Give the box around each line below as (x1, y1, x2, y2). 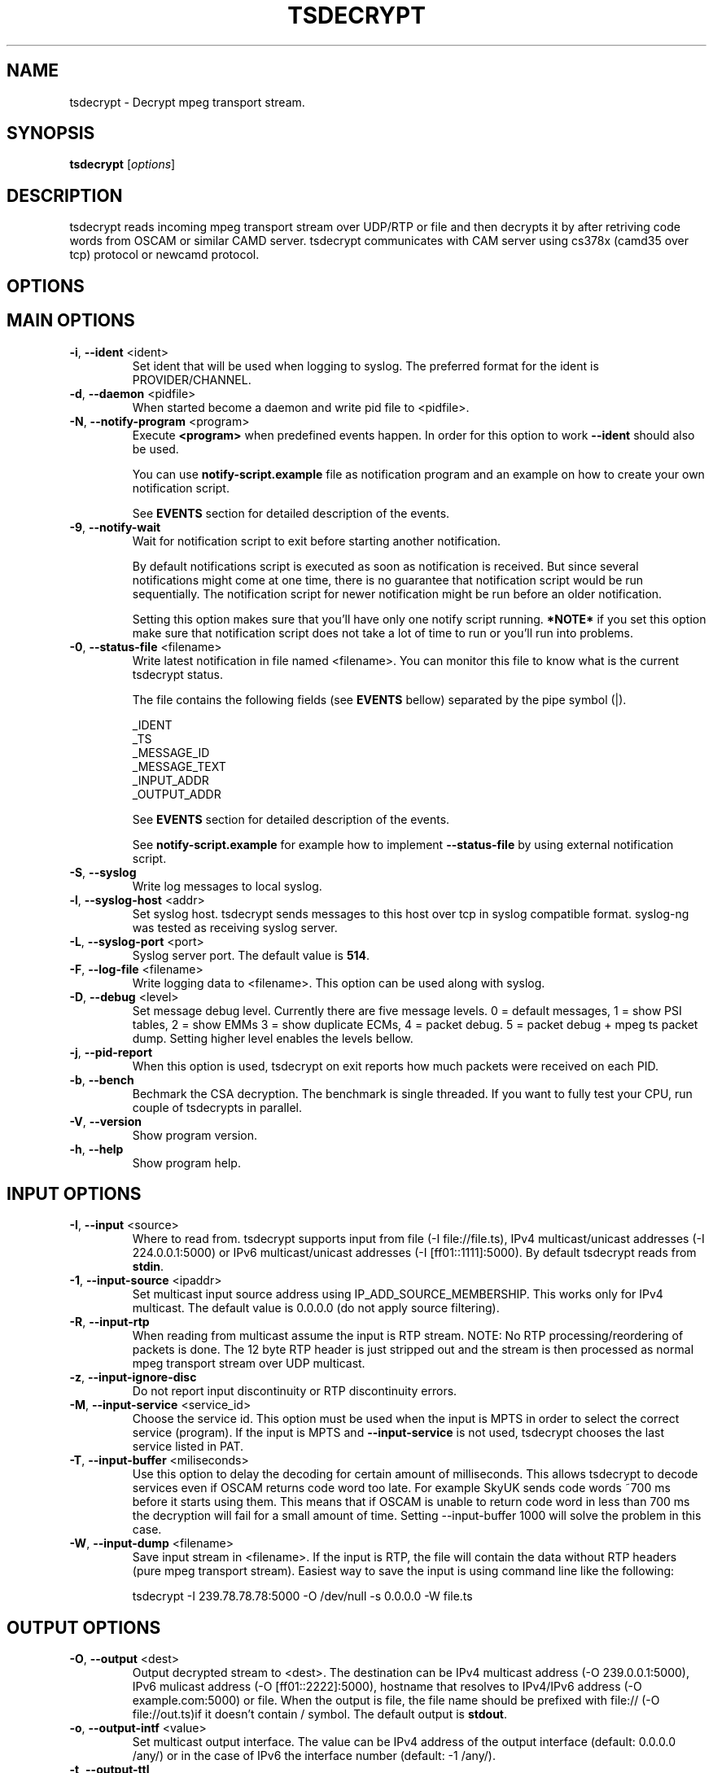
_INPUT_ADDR (132, 773, 209, 787)
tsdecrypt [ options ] (69, 157, 176, 172)
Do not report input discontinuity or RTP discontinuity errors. (132, 1384, 457, 1399)
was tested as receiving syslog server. (132, 920, 338, 935)
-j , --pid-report (69, 1044, 153, 1059)
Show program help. (132, 1155, 241, 1170)
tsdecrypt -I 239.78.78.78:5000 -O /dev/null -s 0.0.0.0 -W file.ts (132, 1589, 473, 1604)
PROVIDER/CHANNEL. (132, 372, 252, 387)
